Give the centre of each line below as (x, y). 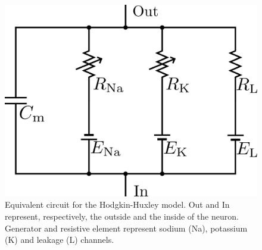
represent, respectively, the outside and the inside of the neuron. (122, 216)
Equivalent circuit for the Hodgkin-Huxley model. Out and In (117, 204)
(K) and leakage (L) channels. (60, 240)
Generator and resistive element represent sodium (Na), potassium (126, 228)
